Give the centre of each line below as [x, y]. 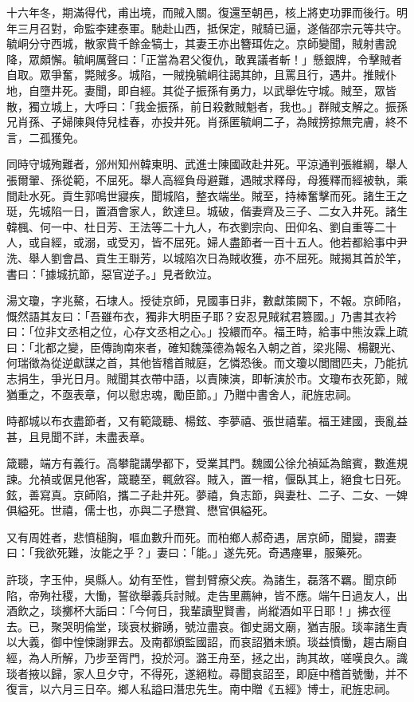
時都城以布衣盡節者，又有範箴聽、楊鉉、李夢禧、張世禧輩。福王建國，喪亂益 [207, 421]
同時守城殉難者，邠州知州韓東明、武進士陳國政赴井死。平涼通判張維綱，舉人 [207, 164]
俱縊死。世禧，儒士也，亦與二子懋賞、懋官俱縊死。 [140, 510]
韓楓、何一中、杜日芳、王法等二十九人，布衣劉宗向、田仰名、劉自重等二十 [201, 226]
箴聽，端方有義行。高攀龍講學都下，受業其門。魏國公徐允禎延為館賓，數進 [201, 463]
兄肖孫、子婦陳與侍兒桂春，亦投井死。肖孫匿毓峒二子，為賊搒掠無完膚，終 [201, 122]
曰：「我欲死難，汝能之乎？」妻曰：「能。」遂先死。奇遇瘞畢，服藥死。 [187, 552]
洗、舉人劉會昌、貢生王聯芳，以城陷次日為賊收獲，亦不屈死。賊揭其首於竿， [207, 257]
